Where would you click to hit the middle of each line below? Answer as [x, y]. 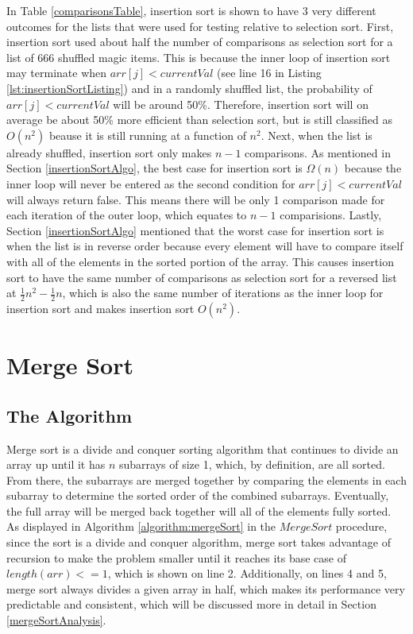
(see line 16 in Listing [269, 73]
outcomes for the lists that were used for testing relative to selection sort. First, [200, 26]
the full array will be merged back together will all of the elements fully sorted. [199, 510]
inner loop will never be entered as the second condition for [151, 183]
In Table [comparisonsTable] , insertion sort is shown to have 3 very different [191, 10]
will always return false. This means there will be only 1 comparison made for [196, 199]
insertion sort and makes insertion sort [100, 308]
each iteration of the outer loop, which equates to [127, 215]
